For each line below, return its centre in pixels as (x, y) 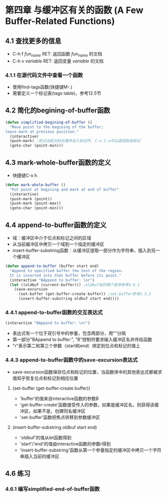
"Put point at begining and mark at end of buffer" (65, 189)
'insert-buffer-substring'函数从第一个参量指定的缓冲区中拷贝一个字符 (90, 450)
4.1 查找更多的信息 (33, 41)
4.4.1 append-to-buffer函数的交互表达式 (54, 312)
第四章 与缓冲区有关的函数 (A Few (74, 10)
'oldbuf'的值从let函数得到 (46, 437)
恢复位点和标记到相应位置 (52, 378)
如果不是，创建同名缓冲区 (59, 411)
